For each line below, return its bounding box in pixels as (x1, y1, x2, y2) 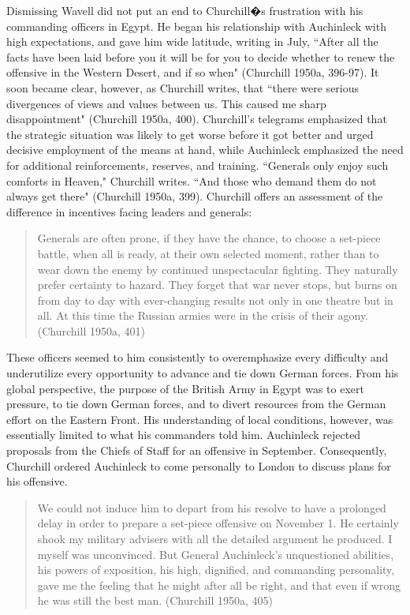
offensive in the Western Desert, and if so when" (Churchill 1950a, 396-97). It (6, 64, 379, 81)
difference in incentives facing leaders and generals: (6, 203, 252, 219)
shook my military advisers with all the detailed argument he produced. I (37, 531, 393, 546)
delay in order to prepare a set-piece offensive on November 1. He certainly (37, 515, 399, 531)
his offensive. (6, 473, 68, 489)
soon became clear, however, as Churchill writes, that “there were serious (6, 79, 360, 96)
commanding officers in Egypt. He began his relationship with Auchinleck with (6, 17, 386, 34)
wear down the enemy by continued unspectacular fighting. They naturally (37, 261, 398, 277)
